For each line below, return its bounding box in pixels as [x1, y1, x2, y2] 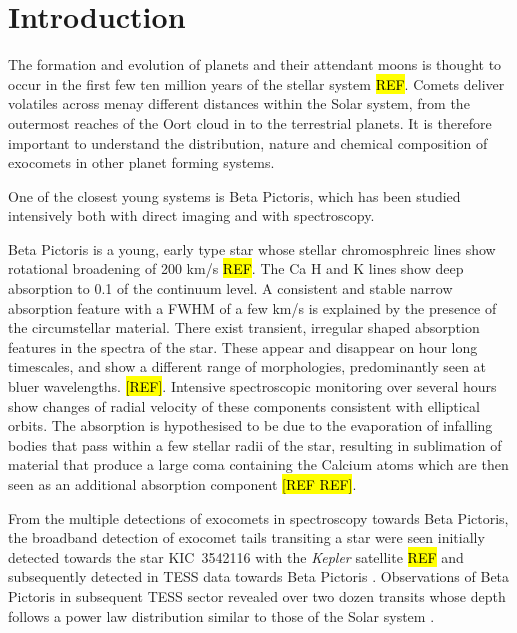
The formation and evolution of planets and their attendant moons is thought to [8, 54, 502, 75]
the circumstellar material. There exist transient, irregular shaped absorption [8, 317, 480, 338]
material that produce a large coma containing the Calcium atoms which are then [8, 454, 509, 475]
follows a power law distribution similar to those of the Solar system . [8, 605, 435, 626]
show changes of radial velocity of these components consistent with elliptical [8, 395, 480, 416]
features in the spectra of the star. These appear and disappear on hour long [8, 336, 478, 357]
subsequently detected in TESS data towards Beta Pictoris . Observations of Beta [8, 566, 510, 587]
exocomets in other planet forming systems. [8, 152, 275, 173]
